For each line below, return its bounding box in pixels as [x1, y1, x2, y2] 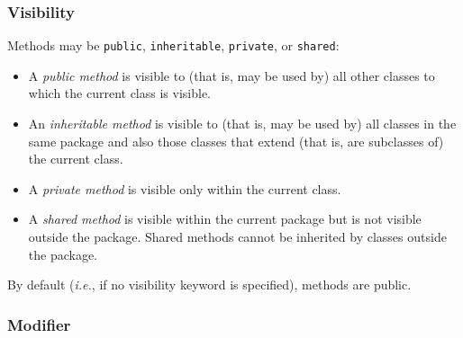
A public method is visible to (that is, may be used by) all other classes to [28, 66, 435, 84]
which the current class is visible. [28, 84, 211, 102]
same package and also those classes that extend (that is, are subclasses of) [28, 131, 444, 150]
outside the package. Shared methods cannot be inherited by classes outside [28, 227, 447, 246]
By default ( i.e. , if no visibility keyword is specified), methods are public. [7, 275, 412, 294]
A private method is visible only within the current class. [28, 179, 341, 198]
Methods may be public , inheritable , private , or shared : [7, 36, 340, 55]
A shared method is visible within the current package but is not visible [28, 209, 422, 228]
